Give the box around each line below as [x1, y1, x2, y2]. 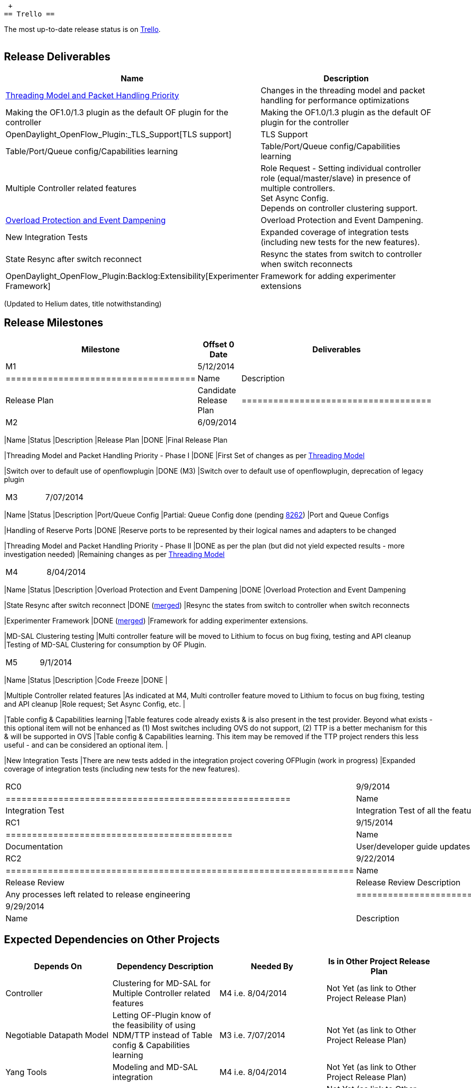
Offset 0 [203, 339, 235, 349]
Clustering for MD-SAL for [112, 978, 211, 988]
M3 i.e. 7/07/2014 [220, 1030, 285, 1040]
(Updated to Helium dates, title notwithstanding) [4, 299, 162, 308]
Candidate [198, 385, 236, 395]
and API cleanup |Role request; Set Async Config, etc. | [4, 699, 186, 708]
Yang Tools [5, 1067, 47, 1077]
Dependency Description [117, 961, 214, 971]
